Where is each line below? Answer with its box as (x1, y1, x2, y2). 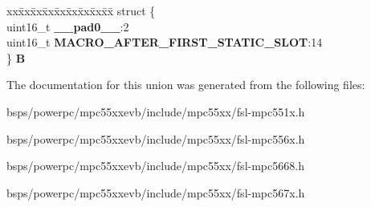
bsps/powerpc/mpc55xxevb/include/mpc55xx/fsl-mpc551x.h (6, 103, 305, 120)
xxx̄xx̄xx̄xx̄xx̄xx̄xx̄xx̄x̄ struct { (6, 2, 156, 18)
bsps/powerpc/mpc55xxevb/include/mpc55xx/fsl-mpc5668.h (6, 157, 304, 174)
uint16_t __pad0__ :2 (6, 18, 129, 34)
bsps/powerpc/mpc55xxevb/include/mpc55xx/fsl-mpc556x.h (6, 130, 305, 147)
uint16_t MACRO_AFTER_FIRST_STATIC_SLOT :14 (6, 34, 323, 51)
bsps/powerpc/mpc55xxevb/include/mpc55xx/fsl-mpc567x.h (6, 184, 305, 201)
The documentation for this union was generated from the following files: (6, 76, 365, 93)
